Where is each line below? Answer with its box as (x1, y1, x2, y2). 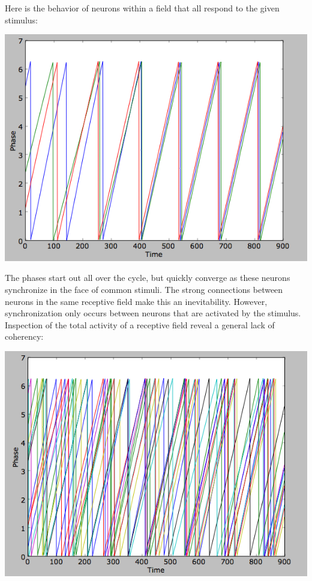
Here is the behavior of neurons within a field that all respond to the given (5, 2, 280, 14)
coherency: (5, 330, 44, 343)
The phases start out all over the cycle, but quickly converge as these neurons (5, 271, 290, 284)
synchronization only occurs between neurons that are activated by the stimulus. (5, 307, 301, 319)
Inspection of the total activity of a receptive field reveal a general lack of (5, 318, 275, 331)
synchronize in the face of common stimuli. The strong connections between (5, 283, 283, 295)
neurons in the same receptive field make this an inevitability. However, (5, 295, 268, 307)
